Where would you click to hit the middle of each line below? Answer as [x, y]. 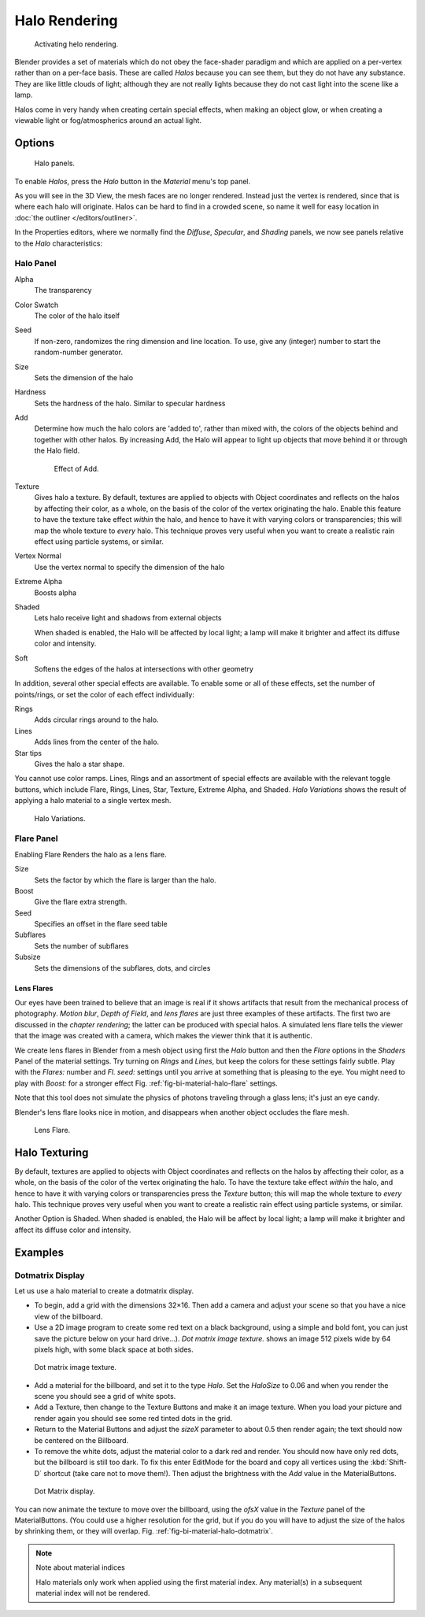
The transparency [63, 290]
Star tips [28, 753]
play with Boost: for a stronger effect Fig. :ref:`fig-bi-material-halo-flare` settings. [146, 1083]
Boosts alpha [55, 592]
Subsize [28, 957]
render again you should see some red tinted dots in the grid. [133, 1418]
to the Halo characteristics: [58, 243]
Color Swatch [37, 305]
